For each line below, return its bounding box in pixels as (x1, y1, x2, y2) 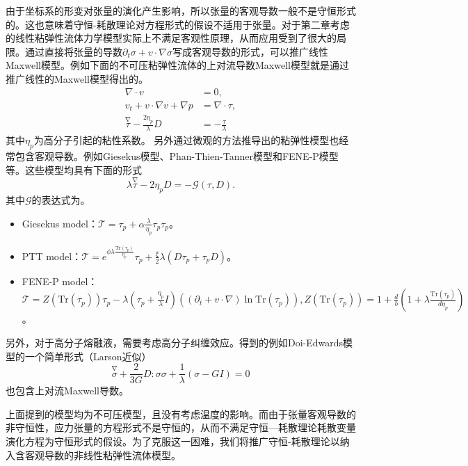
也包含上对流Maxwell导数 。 (6, 383, 129, 398)
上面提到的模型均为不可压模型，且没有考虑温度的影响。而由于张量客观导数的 (6, 406, 356, 421)
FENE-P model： (22, 273, 98, 288)
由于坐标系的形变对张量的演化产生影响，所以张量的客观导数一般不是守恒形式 (6, 3, 356, 17)
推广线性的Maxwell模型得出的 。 (6, 71, 148, 86)
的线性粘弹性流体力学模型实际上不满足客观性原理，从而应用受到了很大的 (6, 31, 337, 45)
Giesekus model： (22, 216, 98, 230)
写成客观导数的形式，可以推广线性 (172, 44, 328, 58)
